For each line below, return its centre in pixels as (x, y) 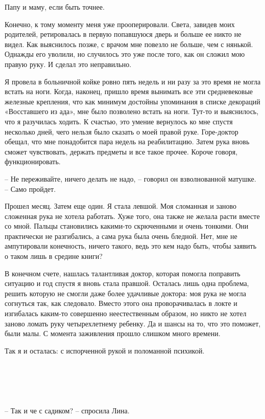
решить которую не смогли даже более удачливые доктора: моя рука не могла (125, 293)
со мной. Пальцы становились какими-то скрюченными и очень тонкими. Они (127, 226)
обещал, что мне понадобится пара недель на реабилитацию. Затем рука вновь (127, 141)
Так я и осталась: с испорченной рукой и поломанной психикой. (105, 350)
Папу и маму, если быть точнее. (55, 7)
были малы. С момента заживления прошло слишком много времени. (113, 333)
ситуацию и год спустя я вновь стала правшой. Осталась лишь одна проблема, (127, 283)
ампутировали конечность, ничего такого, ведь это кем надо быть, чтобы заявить (131, 246)
